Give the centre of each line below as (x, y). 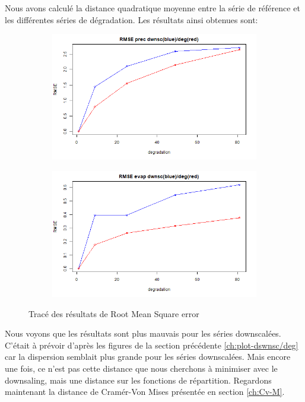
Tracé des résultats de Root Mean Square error (114, 313)
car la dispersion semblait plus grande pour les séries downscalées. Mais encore (148, 357)
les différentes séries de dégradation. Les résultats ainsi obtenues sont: (131, 19)
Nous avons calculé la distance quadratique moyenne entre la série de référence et (152, 8)
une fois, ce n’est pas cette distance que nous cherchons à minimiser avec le (141, 368)
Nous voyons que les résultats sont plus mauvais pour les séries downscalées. (143, 333)
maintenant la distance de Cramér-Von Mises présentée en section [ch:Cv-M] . (145, 392)
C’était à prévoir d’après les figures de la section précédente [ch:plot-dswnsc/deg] (152, 345)
